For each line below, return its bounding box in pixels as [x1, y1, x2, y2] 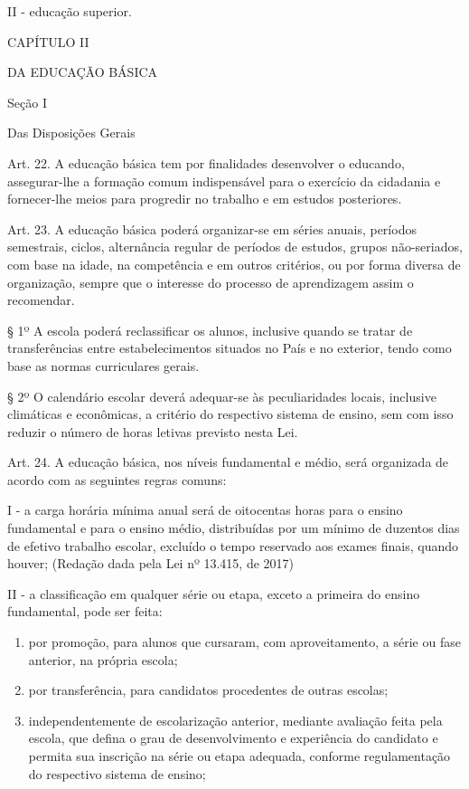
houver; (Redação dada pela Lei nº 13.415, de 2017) [7, 554, 295, 573]
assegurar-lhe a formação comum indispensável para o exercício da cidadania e [7, 171, 441, 190]
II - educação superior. [7, 2, 132, 20]
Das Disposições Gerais [7, 123, 136, 142]
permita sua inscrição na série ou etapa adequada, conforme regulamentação [28, 746, 451, 765]
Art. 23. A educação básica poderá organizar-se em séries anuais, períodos [7, 219, 417, 238]
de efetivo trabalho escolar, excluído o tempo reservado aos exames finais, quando [7, 536, 459, 555]
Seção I [7, 92, 47, 111]
